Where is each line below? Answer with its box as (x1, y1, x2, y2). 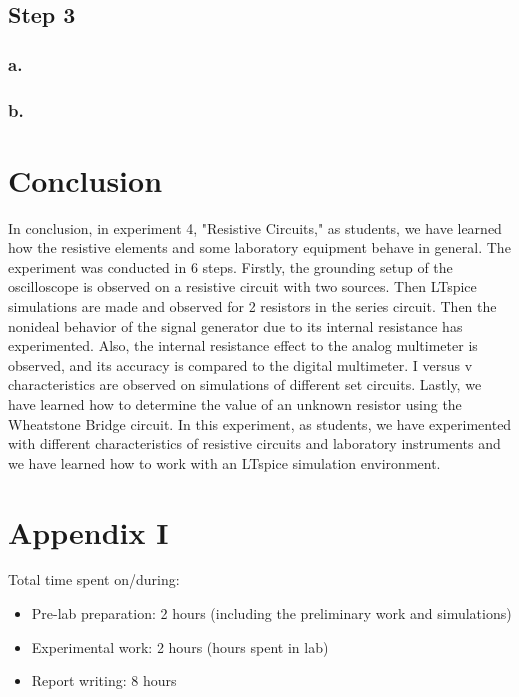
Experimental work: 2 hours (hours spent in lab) (31, 636, 329, 657)
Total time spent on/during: (8, 569, 180, 590)
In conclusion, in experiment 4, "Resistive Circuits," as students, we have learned (8, 217, 502, 238)
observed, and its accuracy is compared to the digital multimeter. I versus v (8, 354, 473, 375)
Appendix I (8, 511, 169, 552)
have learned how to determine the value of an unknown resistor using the (8, 393, 462, 414)
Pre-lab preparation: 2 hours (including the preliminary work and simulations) (31, 603, 512, 624)
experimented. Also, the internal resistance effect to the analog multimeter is (8, 335, 478, 356)
